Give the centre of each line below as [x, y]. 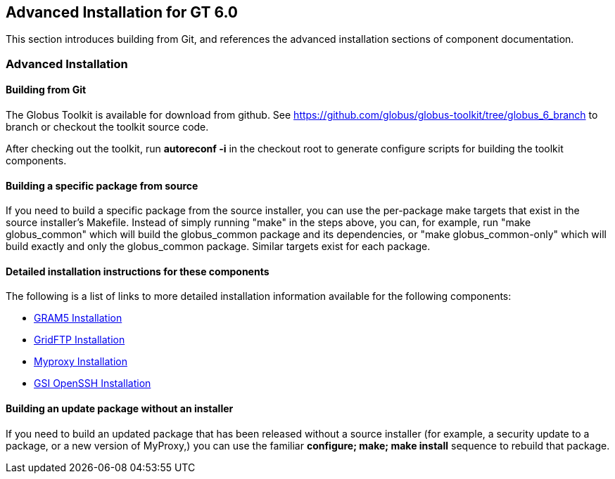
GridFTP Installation [80, 340]
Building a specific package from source [102, 185]
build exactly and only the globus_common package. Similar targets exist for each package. [218, 247]
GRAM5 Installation [78, 318]
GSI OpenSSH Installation [93, 383]
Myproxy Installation [81, 362]
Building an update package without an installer [120, 409]
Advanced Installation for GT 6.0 [122, 12]
